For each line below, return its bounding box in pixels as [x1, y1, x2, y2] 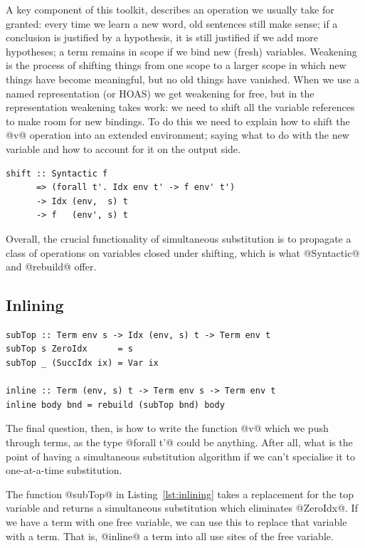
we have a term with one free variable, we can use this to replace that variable [6, 515, 347, 529]
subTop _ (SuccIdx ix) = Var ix [6, 358, 159, 369]
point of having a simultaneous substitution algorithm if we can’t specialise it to [6, 448, 355, 463]
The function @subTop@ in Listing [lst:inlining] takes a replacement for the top [6, 486, 354, 501]
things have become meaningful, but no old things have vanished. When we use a [6, 71, 359, 86]
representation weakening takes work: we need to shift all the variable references [6, 100, 355, 115]
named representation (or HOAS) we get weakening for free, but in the [6, 85, 314, 100]
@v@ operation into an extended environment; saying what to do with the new [6, 127, 349, 142]
